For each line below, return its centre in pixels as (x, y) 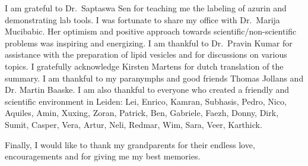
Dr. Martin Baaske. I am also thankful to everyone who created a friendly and (147, 90)
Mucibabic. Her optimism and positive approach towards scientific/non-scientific (151, 31)
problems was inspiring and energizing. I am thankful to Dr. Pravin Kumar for (149, 43)
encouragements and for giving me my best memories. (103, 156)
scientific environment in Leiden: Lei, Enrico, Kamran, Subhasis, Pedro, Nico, (146, 101)
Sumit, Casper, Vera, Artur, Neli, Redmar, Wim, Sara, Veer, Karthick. (134, 124)
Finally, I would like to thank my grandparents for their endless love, (130, 144)
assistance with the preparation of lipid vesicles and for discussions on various (146, 54)
